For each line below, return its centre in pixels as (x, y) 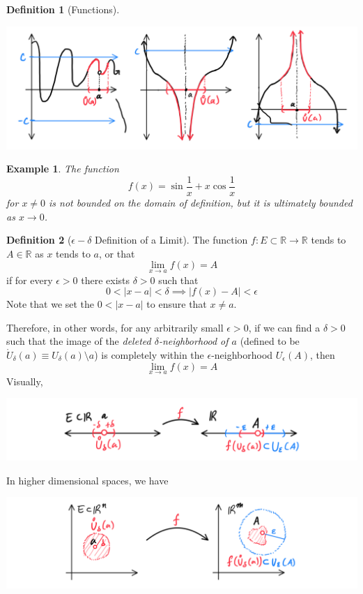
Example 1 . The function (63, 169)
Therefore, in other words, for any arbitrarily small (115, 327)
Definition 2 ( (39, 240)
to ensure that (177, 304)
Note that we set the (51, 304)
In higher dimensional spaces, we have (87, 480)
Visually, (25, 381)
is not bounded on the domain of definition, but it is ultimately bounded (201, 203)
